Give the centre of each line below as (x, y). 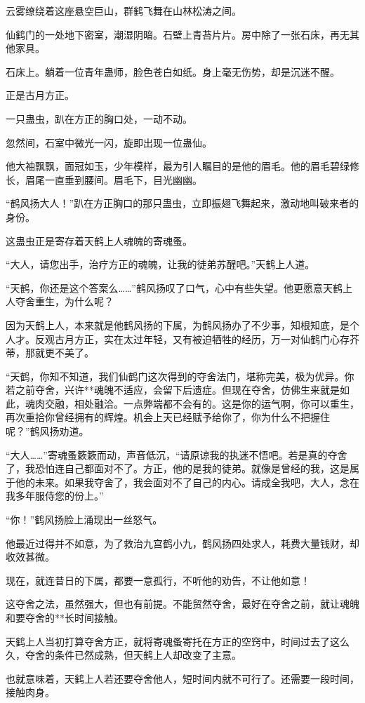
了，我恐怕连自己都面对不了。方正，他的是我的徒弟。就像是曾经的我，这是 (178, 468)
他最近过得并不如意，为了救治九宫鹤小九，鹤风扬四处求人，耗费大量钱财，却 (182, 543)
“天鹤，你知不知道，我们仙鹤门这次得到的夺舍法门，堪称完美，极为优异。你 (180, 376)
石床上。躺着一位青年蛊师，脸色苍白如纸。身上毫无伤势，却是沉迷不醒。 (173, 71)
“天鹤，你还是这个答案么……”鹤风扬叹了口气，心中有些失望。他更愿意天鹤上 (179, 287)
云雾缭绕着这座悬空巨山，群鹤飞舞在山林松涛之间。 (124, 11)
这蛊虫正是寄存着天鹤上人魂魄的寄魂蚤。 (99, 240)
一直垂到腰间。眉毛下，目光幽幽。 (123, 179)
